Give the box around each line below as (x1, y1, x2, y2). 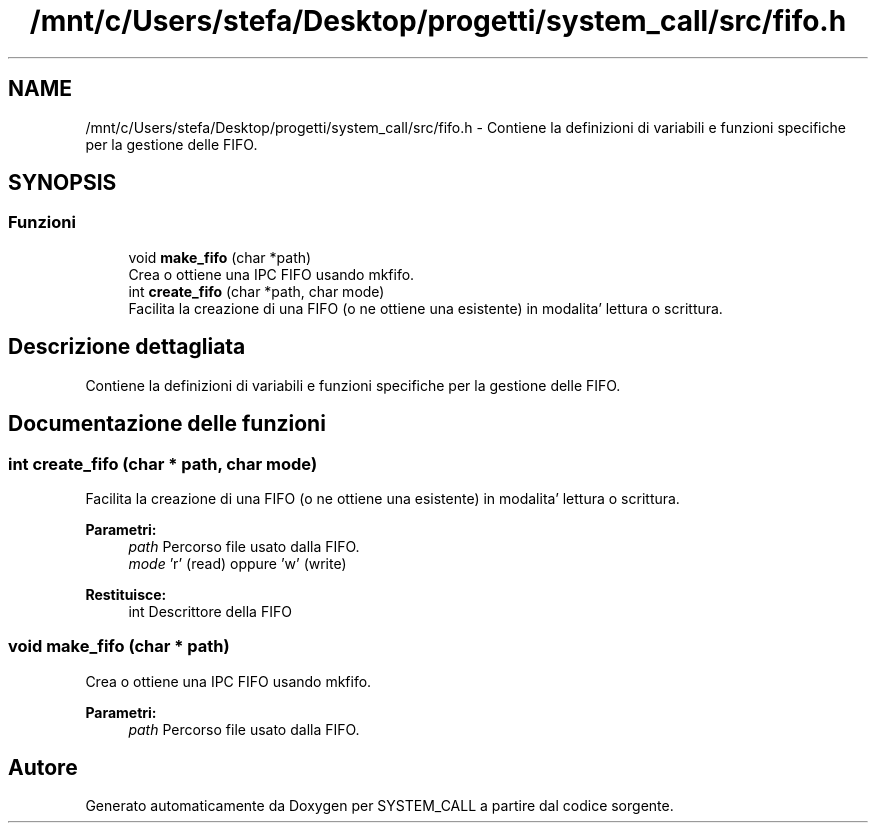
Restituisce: (85, 585, 167, 603)
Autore (8, 755, 78, 781)
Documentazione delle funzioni (8, 411, 326, 437)
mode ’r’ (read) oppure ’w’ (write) (128, 554, 347, 572)
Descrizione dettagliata (8, 334, 246, 360)
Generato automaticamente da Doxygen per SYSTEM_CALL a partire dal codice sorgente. (85, 797, 674, 815)
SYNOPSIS (8, 170, 117, 196)
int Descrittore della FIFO (128, 602, 292, 620)
